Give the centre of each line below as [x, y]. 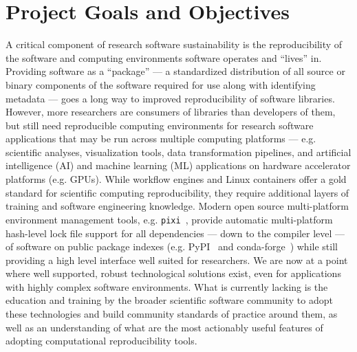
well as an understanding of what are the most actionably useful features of [164, 327]
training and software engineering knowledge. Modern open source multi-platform [177, 206]
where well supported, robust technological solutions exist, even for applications [173, 273]
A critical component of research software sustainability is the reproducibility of [174, 44]
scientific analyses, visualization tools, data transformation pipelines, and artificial [178, 152]
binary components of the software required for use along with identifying [161, 84]
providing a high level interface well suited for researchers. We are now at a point [177, 260]
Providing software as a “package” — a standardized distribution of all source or [175, 71]
